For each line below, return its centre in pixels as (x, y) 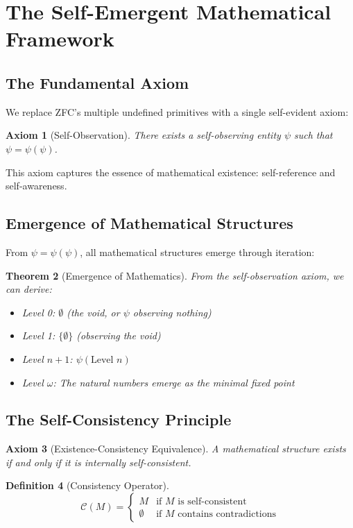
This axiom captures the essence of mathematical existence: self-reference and (171, 172)
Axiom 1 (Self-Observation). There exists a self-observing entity (143, 135)
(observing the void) (119, 335)
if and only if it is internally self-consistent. (98, 462)
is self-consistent (212, 502)
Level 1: (38, 335)
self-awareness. (36, 186)
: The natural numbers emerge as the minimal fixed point (174, 382)
